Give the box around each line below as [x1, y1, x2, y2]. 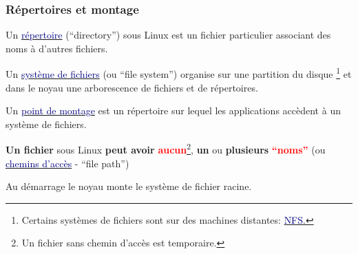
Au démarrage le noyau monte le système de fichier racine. [6, 179, 252, 193]
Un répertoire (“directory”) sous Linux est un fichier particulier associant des [6, 28, 331, 42]
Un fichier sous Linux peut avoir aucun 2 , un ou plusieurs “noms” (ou [6, 140, 326, 157]
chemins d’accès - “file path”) [6, 156, 129, 170]
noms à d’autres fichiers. [6, 41, 108, 55]
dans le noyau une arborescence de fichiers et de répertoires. [6, 80, 258, 94]
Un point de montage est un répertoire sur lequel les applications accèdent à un [6, 103, 341, 118]
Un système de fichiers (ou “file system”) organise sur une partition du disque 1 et [6, 65, 352, 81]
